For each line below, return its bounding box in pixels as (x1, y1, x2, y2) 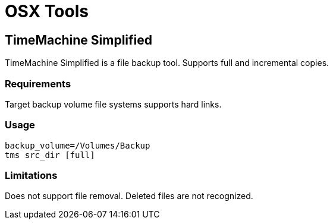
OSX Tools (5, 1, 89, 21)
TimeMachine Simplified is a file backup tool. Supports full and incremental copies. (5, 58, 329, 68)
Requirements (5, 77, 71, 90)
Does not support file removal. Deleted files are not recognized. (5, 191, 253, 201)
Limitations (5, 169, 58, 182)
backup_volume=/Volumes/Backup (5, 140, 150, 150)
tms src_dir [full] (5, 150, 95, 160)
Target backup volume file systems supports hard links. (5, 99, 222, 109)
